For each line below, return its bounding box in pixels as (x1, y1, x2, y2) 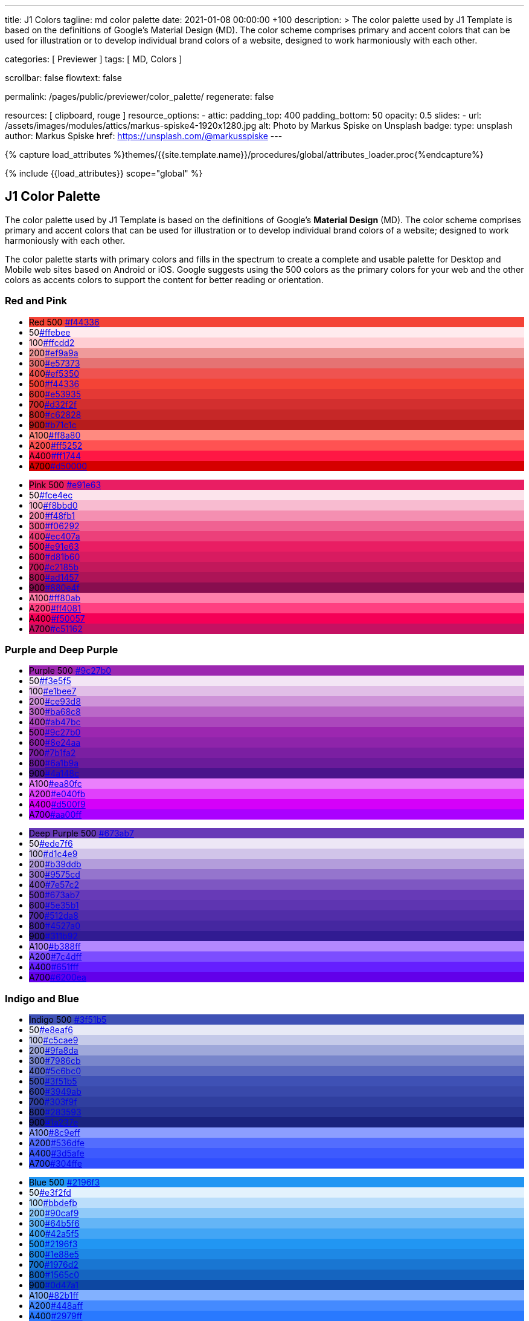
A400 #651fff (29, 962, 79, 973)
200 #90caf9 (29, 1208, 79, 1219)
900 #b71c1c (29, 419, 77, 430)
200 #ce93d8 (29, 696, 81, 707)
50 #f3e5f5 (29, 676, 71, 687)
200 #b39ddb (29, 859, 82, 870)
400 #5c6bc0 (29, 1066, 81, 1077)
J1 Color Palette (5, 189, 101, 204)
